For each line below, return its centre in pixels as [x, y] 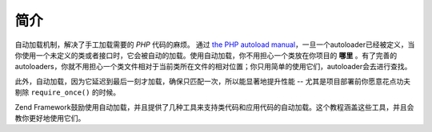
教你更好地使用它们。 [50, 118]
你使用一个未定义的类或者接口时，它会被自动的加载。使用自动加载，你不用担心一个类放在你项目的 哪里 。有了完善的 [206, 55]
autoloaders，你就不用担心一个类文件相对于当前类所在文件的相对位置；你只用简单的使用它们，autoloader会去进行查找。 [213, 67]
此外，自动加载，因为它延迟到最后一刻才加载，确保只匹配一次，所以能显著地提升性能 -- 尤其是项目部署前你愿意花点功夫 [213, 81]
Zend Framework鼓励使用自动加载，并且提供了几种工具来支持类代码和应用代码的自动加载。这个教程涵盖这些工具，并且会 [214, 107]
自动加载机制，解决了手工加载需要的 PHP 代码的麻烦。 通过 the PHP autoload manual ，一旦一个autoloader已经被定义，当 [215, 45]
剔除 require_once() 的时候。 [67, 92]
